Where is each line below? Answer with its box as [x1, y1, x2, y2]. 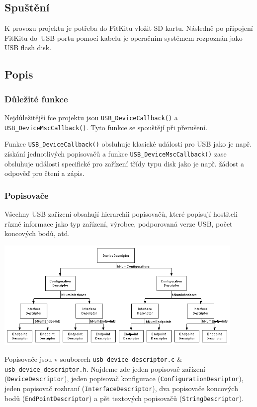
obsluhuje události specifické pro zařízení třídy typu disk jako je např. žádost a [4, 158, 245, 168]
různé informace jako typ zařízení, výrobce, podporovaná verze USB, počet [4, 218, 233, 229]
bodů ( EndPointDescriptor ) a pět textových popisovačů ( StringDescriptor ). [4, 393, 244, 403]
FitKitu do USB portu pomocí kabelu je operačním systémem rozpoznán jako [4, 32, 243, 43]
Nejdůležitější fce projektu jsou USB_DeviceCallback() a [4, 112, 178, 122]
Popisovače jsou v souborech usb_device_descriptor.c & [4, 354, 182, 364]
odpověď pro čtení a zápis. [4, 168, 85, 178]
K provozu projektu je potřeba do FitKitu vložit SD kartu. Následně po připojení [4, 23, 253, 33]
